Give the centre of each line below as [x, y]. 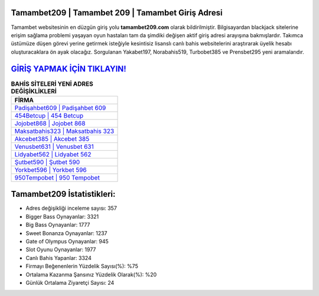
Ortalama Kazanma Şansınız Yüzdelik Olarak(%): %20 [91, 274]
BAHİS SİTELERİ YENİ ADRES [52, 84]
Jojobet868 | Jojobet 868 [50, 123]
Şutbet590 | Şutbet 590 [47, 162]
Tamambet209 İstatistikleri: [63, 194]
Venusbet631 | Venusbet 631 [54, 147]
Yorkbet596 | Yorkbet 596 [51, 170]
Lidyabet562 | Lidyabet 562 [53, 154]
